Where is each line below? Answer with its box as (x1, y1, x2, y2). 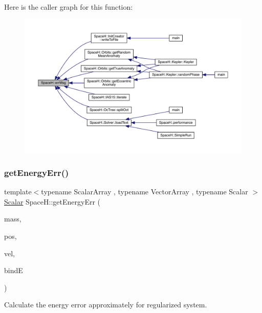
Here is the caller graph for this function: (4, 2, 133, 12)
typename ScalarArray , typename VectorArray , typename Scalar (41, 186, 248, 197)
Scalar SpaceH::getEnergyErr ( (4, 196, 101, 207)
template (4, 186, 32, 197)
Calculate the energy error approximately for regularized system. (4, 299, 207, 310)
